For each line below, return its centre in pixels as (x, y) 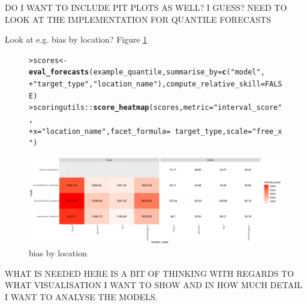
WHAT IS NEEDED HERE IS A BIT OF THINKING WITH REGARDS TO (150, 273)
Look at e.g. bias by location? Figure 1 (76, 39)
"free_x (267, 131)
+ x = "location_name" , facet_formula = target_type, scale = (141, 131)
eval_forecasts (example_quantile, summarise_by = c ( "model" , (147, 72)
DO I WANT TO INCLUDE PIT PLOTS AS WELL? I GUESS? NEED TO (146, 7)
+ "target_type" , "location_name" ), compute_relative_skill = (147, 84)
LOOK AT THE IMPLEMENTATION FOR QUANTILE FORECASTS (138, 19)
